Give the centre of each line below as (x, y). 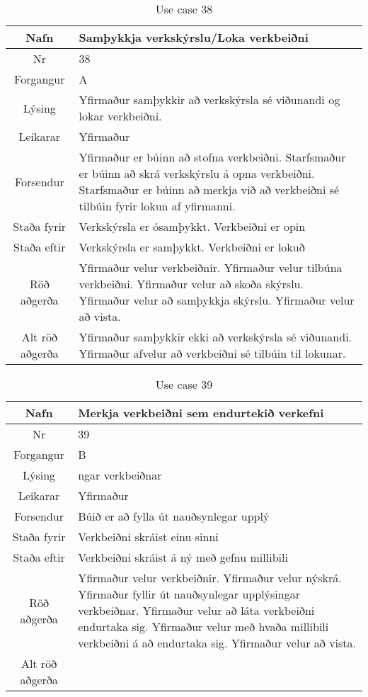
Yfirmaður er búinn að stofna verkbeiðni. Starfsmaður (212, 157)
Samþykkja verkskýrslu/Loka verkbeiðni (194, 37)
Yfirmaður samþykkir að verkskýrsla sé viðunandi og (209, 100)
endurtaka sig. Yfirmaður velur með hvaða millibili (203, 627)
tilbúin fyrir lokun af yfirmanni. (157, 206)
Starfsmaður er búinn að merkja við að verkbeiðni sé (209, 189)
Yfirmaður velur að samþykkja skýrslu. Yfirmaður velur (217, 300)
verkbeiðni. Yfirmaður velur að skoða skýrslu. (191, 284)
